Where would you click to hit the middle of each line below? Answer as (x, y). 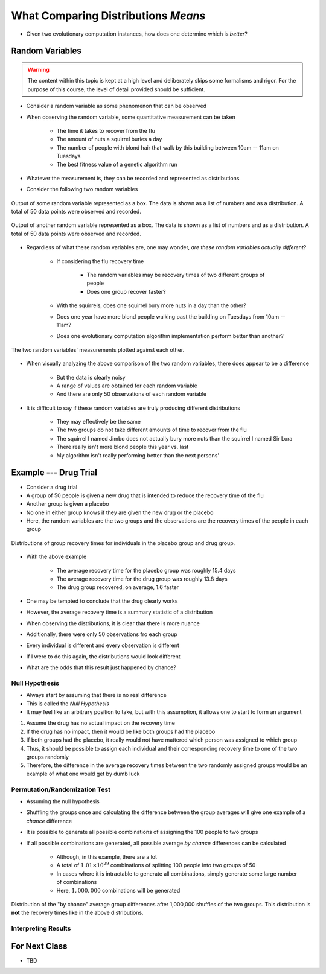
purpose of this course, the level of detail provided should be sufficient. (116, 89)
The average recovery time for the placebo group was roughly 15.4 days (146, 570)
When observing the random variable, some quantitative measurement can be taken (131, 117)
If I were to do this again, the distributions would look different (103, 656)
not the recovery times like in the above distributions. (78, 913)
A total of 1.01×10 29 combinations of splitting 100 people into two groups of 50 (156, 865)
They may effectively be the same (99, 422)
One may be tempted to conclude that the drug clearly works (102, 601)
